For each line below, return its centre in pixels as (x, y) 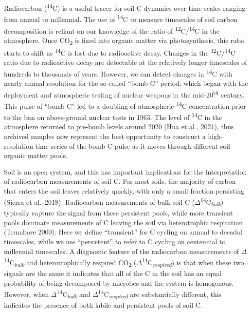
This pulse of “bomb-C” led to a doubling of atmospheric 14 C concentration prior (125, 105)
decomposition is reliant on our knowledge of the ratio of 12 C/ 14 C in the (112, 30)
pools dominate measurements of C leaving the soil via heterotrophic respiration (123, 222)
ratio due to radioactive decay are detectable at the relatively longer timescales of (126, 62)
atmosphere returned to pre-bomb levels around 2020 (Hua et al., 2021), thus (119, 127)
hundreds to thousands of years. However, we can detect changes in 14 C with (118, 73)
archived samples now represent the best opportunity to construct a (105, 136)
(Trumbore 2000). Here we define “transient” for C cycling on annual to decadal (123, 232)
